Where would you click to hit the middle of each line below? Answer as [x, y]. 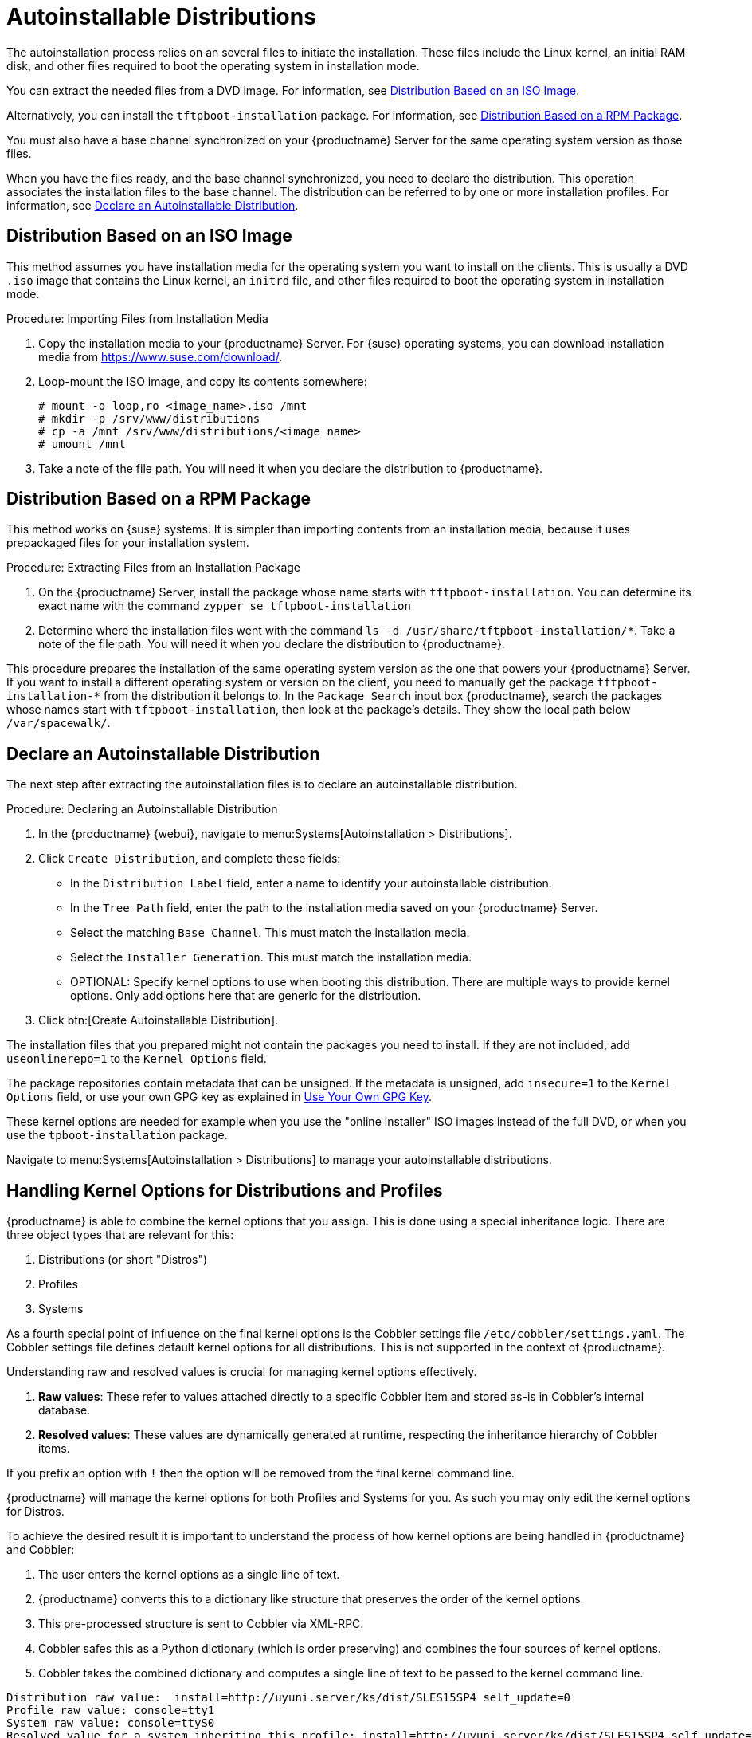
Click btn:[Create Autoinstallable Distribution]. [159, 1020]
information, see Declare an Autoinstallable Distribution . [153, 205]
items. [54, 1449]
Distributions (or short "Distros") [123, 1260]
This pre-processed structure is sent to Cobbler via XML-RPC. [201, 1624]
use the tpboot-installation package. [117, 1135]
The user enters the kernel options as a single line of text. [189, 1575]
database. [65, 1410]
